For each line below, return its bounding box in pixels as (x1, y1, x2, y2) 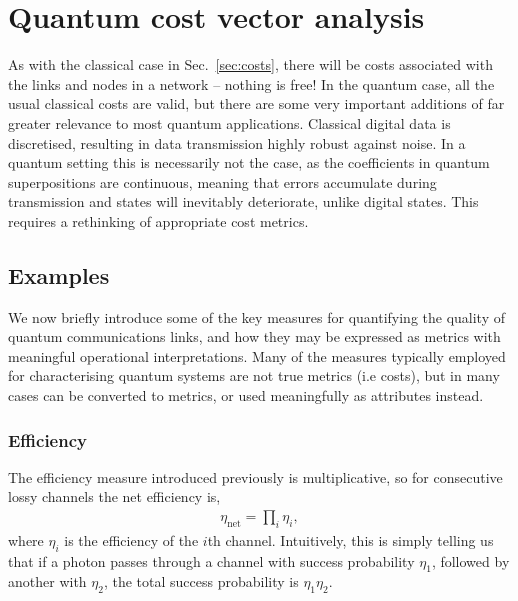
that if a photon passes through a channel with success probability (8, 550, 415, 571)
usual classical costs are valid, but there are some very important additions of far (8, 93, 505, 114)
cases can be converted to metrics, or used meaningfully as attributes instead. (8, 385, 484, 406)
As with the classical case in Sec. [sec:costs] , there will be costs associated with (8, 54, 493, 75)
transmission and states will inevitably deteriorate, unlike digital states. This (8, 191, 479, 212)
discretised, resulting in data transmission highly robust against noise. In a (8, 132, 466, 153)
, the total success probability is (103, 571, 299, 592)
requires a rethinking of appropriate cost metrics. (8, 210, 309, 231)
